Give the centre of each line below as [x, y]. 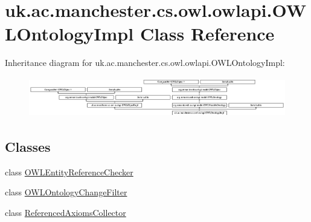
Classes [28, 147]
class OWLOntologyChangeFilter [66, 192]
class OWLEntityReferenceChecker [69, 171]
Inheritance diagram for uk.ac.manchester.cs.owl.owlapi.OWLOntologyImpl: [145, 63]
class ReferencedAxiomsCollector [66, 213]
